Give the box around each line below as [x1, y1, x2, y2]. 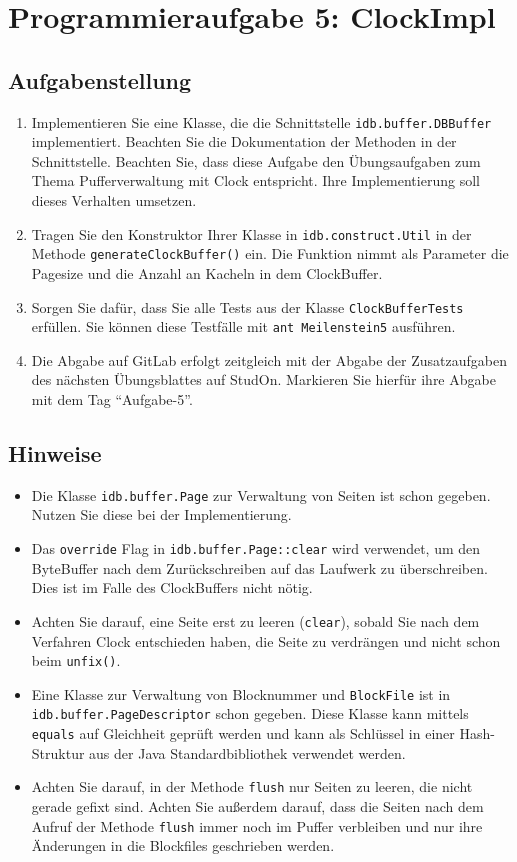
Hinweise [8, 438, 102, 468]
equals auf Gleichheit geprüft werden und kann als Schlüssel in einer [31, 723, 455, 744]
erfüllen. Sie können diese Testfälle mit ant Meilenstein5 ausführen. [31, 316, 456, 337]
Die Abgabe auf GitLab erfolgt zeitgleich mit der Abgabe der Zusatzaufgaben [31, 349, 507, 370]
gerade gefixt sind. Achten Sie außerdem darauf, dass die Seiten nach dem [31, 796, 484, 817]
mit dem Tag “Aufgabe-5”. [31, 389, 193, 410]
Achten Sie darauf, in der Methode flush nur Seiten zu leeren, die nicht [31, 776, 473, 797]
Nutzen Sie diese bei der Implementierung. [31, 504, 292, 525]
